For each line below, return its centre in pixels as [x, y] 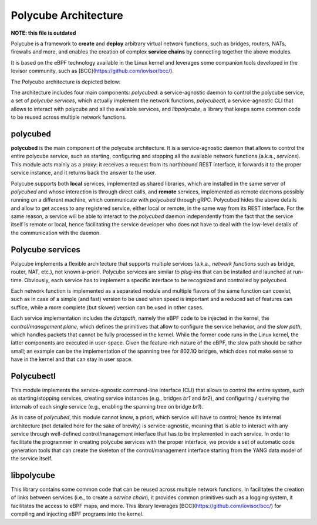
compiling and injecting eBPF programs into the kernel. [77, 514]
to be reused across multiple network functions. [69, 117]
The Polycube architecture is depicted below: [66, 82]
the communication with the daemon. [56, 233]
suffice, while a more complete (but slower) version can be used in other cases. [107, 307]
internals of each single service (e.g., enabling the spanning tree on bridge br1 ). [107, 406]
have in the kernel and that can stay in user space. [72, 359]
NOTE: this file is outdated [43, 33]
